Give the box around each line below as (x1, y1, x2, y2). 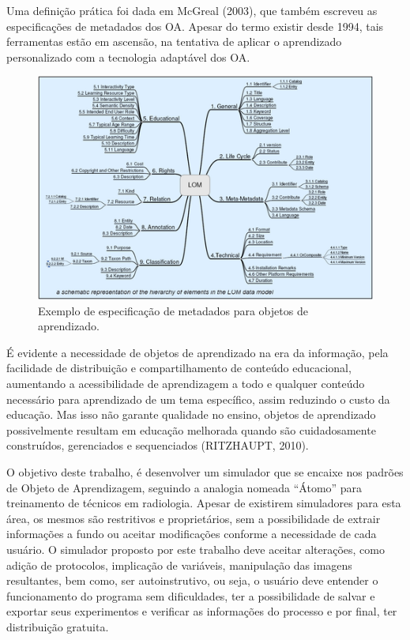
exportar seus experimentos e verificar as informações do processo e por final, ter (6, 603, 397, 619)
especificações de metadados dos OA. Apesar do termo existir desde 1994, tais (6, 17, 384, 34)
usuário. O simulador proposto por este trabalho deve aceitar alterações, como (6, 540, 385, 557)
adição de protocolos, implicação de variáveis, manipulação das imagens (6, 556, 352, 573)
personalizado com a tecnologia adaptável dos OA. (6, 48, 250, 65)
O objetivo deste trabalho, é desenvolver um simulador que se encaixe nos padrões (6, 463, 404, 480)
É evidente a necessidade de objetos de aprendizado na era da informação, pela (6, 344, 389, 360)
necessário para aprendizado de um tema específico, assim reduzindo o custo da (6, 390, 390, 407)
